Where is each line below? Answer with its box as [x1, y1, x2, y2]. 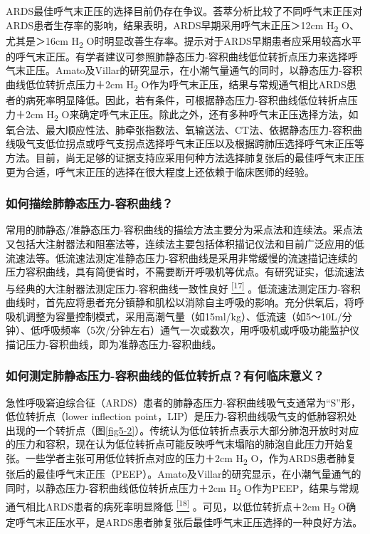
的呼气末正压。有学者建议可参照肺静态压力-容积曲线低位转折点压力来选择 [6, 48, 348, 63]
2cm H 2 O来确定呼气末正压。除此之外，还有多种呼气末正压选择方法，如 [25, 106, 359, 123]
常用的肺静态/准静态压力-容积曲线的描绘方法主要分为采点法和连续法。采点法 [6, 222, 363, 237]
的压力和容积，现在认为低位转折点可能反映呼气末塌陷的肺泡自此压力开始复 [6, 436, 354, 451]
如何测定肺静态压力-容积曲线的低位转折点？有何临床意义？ [6, 367, 324, 384]
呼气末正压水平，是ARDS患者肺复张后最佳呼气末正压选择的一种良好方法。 [15, 514, 363, 529]
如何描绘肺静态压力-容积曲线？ [6, 194, 174, 212]
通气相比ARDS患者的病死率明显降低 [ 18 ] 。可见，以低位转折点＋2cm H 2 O [6, 496, 347, 515]
